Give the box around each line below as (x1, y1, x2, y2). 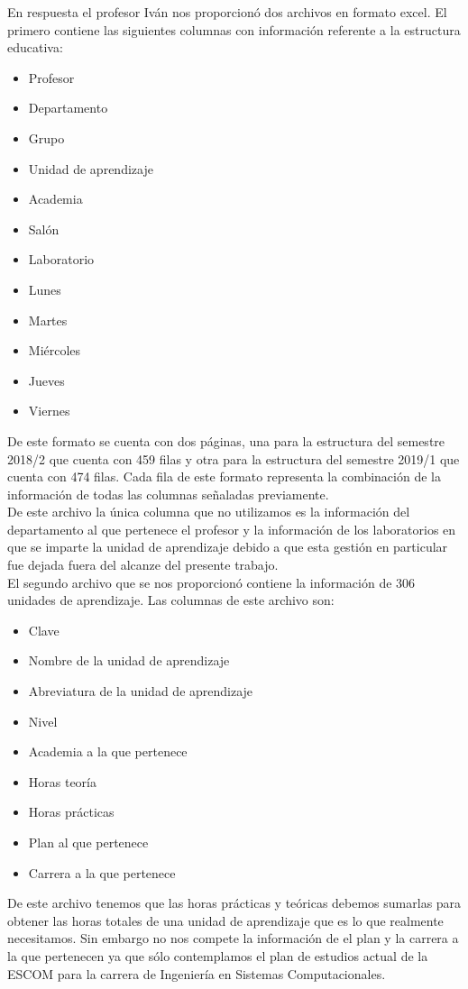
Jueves (28, 371, 65, 389)
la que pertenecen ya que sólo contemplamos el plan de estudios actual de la (7, 946, 428, 965)
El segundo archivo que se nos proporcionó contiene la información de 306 (7, 572, 416, 591)
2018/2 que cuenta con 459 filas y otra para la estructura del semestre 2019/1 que (7, 449, 460, 468)
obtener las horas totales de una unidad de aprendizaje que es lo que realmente (7, 911, 444, 929)
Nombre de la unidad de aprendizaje (28, 651, 230, 670)
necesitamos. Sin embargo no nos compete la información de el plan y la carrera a (7, 929, 459, 948)
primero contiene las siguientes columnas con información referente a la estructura (7, 20, 461, 39)
